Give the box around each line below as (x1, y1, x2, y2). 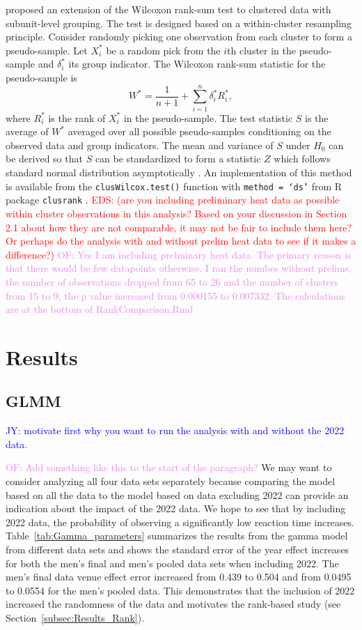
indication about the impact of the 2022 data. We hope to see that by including (6, 501, 346, 516)
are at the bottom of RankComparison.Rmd (6, 302, 194, 316)
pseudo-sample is (6, 70, 77, 84)
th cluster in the (227, 43, 296, 57)
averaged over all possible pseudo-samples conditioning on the (68, 124, 331, 139)
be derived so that (6, 151, 83, 166)
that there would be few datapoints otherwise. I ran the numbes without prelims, (6, 261, 352, 275)
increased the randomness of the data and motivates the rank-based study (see (6, 597, 341, 611)
